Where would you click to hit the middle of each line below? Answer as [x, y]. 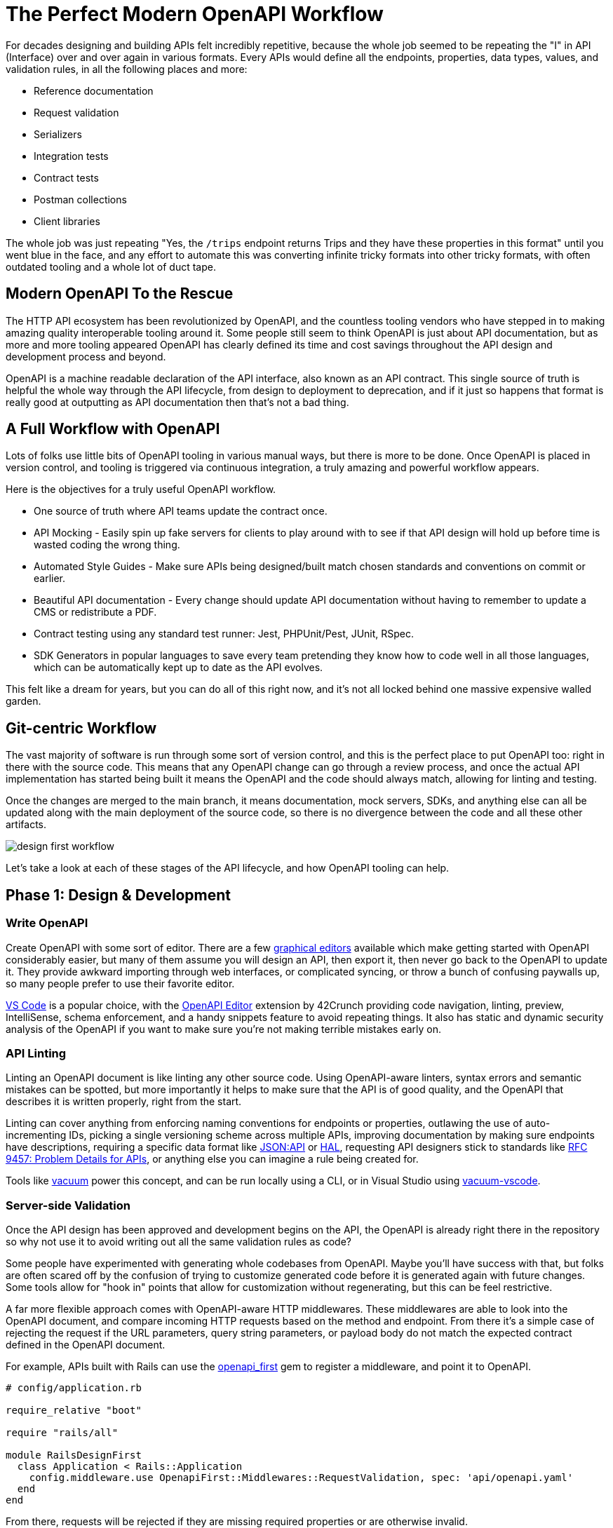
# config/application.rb [74, 1388]
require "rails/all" [62, 1433]
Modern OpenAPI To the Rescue [120, 294]
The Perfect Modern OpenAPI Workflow [195, 14]
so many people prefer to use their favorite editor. [120, 983]
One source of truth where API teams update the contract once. [181, 511]
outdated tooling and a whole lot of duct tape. [111, 266]
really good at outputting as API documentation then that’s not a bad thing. [177, 402]
